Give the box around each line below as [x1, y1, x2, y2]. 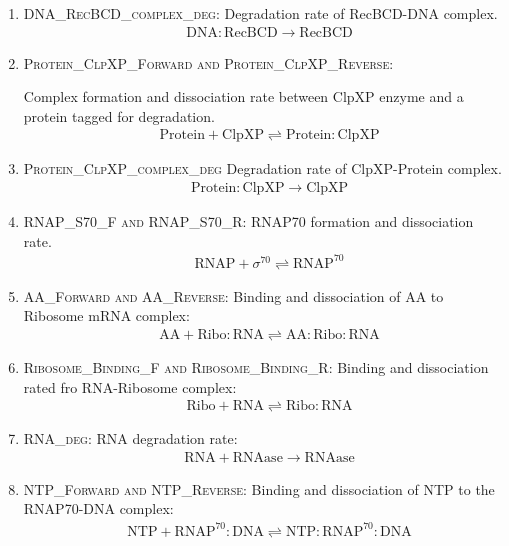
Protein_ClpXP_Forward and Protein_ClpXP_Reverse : [23, 52, 394, 73]
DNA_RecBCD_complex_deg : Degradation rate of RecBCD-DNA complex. [23, 3, 498, 23]
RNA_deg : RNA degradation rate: [23, 428, 238, 449]
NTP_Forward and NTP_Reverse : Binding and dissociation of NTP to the [23, 478, 495, 499]
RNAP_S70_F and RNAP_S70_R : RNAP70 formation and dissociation [23, 211, 474, 232]
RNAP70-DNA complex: [23, 498, 174, 519]
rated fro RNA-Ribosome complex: [23, 376, 237, 397]
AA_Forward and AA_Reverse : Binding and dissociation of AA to [23, 285, 444, 306]
